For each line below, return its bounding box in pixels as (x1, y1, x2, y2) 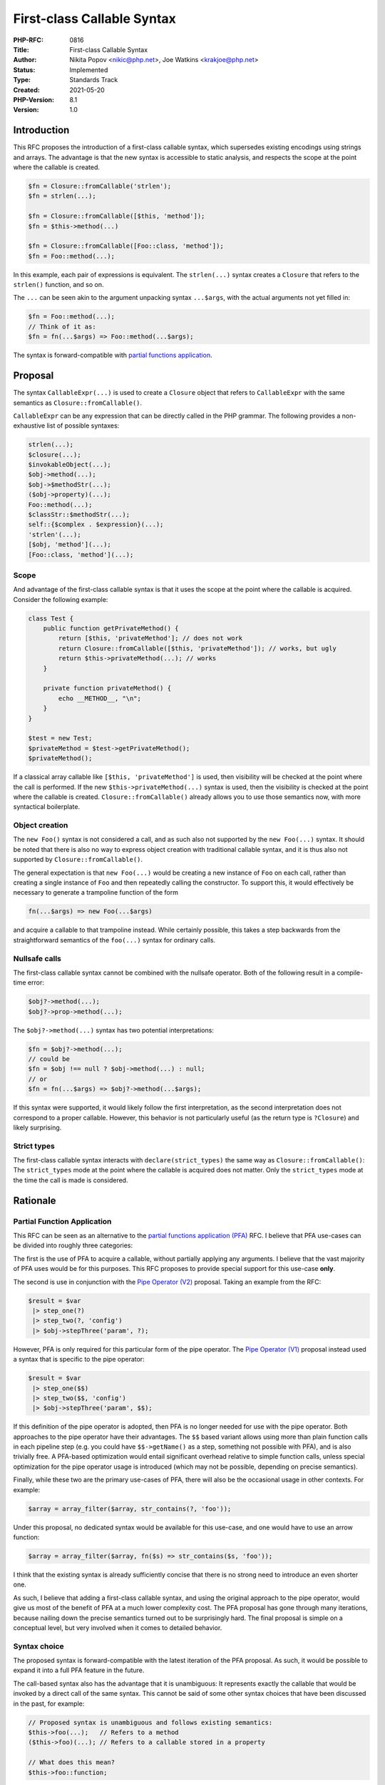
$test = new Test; (28, 734, 93, 743)
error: (27, 978, 44, 987)
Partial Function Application (13, 1216, 112, 1226)
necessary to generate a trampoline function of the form (13, 888, 178, 897)
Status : (13, 65, 36, 74)
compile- (336, 968, 364, 977)
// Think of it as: (28, 322, 96, 331)
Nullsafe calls (13, 953, 62, 963)
